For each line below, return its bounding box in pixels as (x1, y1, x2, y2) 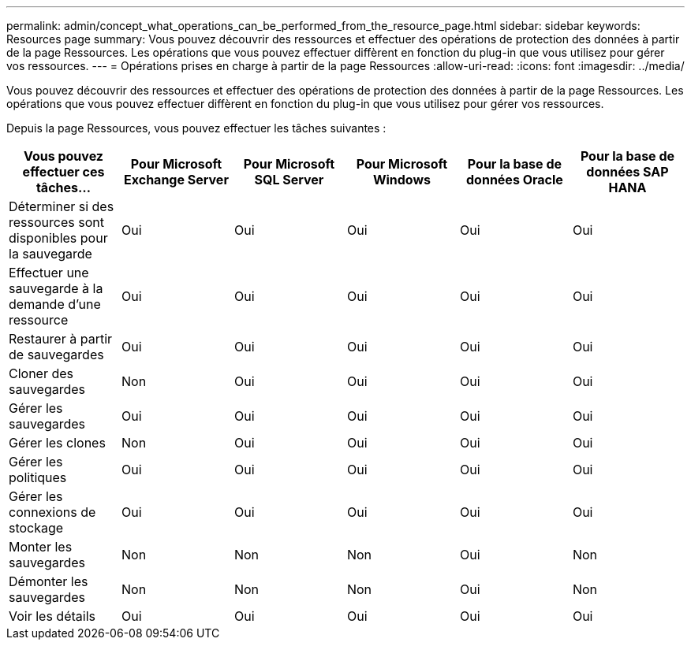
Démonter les (9, 574, 88, 589)
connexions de (9, 504, 96, 520)
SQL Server (254, 172, 324, 187)
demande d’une (9, 296, 101, 312)
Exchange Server (124, 172, 229, 187)
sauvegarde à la (9, 280, 103, 296)
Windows (372, 172, 431, 187)
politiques (9, 470, 67, 485)
